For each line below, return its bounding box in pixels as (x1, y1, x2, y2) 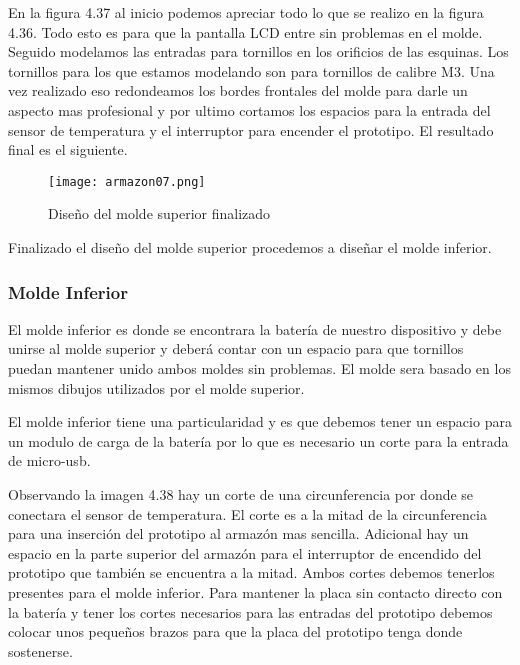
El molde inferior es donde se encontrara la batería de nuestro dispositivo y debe (8, 318, 502, 339)
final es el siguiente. (8, 139, 128, 160)
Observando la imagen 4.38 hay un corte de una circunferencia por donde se (8, 483, 474, 504)
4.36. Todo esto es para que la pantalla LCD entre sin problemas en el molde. (8, 21, 483, 42)
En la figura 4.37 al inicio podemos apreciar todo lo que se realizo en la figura (8, 2, 484, 22)
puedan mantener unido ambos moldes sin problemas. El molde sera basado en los (8, 358, 511, 378)
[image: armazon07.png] (48, 174, 206, 189)
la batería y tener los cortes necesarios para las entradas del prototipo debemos (8, 601, 493, 622)
